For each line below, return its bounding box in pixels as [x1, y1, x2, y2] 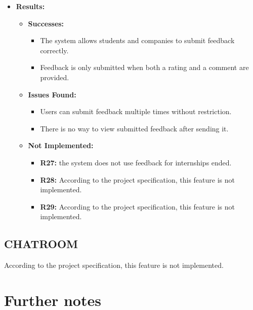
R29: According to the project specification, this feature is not [40, 201, 235, 212]
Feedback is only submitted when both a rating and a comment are [40, 62, 249, 73]
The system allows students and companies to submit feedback [40, 35, 235, 46]
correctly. [40, 45, 69, 55]
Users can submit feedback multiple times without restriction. [40, 106, 232, 117]
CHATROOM [4, 236, 78, 252]
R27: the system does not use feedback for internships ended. [40, 157, 232, 167]
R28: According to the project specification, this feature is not [40, 174, 235, 185]
